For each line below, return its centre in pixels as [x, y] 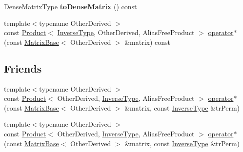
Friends [23, 68]
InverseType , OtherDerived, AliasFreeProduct [126, 32]
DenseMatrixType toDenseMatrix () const [71, 6]
